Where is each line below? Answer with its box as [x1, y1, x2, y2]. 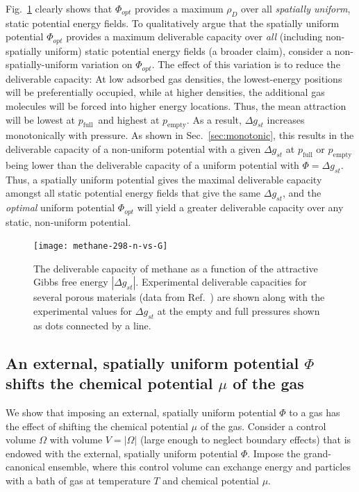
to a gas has [289, 404, 340, 419]
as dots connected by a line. [33, 318, 151, 332]
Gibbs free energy [33, 274, 108, 289]
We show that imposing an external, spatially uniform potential [6, 404, 276, 419]
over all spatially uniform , [241, 1, 351, 15]
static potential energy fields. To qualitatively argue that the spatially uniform [6, 15, 340, 30]
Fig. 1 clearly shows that [6, 1, 112, 15]
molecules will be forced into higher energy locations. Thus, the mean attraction [6, 99, 347, 113]
